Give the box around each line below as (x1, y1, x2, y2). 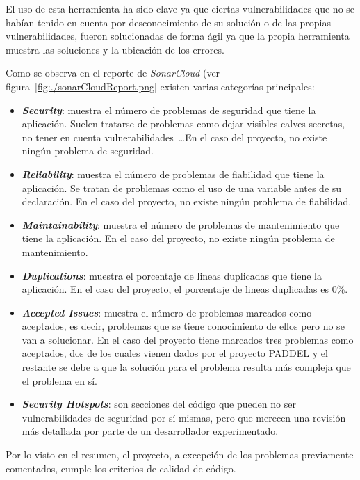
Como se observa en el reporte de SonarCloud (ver (6, 65, 220, 80)
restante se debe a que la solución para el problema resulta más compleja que (22, 360, 351, 374)
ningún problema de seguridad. (22, 143, 154, 158)
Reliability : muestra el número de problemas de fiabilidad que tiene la (22, 166, 325, 181)
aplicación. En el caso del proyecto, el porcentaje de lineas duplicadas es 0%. (22, 282, 348, 296)
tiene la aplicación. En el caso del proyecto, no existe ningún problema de (22, 231, 335, 246)
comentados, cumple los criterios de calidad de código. (6, 461, 236, 475)
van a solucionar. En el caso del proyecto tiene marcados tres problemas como (22, 332, 354, 346)
